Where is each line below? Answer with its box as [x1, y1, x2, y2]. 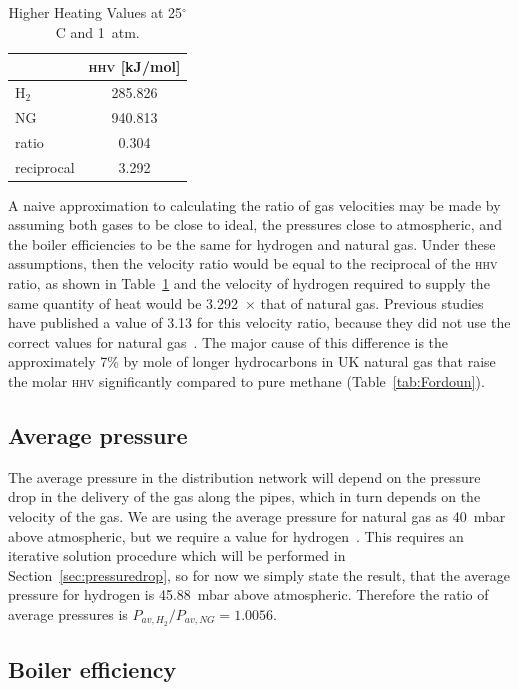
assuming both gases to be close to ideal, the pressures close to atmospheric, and [8, 214, 502, 235]
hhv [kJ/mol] [88, 56, 181, 77]
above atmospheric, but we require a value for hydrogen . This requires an [8, 525, 464, 546]
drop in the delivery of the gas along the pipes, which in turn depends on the [8, 486, 481, 507]
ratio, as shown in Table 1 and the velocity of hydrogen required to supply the [8, 273, 490, 294]
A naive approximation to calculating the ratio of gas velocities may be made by [8, 194, 501, 215]
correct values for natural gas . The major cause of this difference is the [8, 331, 449, 352]
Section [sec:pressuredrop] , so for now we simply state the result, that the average [8, 564, 511, 585]
